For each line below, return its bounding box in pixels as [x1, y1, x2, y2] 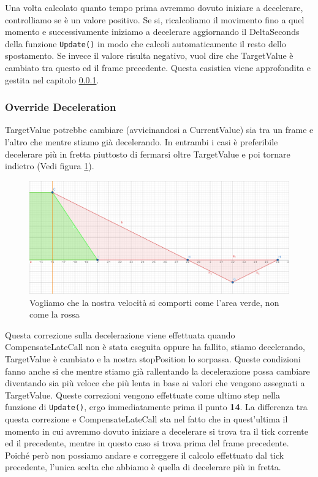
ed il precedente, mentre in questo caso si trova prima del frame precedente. [5, 437, 289, 449]
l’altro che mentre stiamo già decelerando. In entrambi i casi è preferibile [5, 135, 278, 148]
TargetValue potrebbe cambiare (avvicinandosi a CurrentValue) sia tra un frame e [5, 123, 314, 136]
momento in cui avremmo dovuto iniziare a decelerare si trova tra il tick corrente [5, 424, 308, 437]
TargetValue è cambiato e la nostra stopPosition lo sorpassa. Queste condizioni [5, 353, 301, 365]
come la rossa [29, 308, 80, 321]
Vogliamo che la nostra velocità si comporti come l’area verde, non [29, 296, 279, 308]
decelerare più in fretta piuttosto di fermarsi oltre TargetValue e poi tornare [5, 147, 290, 160]
